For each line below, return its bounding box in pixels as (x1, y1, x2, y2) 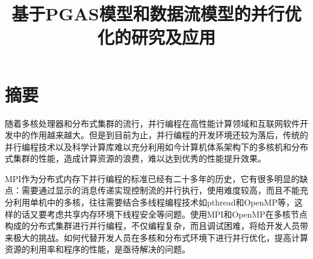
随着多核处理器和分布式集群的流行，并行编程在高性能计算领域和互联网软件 (5, 117, 300, 129)
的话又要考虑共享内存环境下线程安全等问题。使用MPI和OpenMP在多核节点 (13, 207, 308, 220)
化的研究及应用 (97, 25, 215, 49)
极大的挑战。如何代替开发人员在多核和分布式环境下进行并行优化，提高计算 (13, 231, 308, 243)
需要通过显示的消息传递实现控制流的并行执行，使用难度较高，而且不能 (21, 184, 300, 197)
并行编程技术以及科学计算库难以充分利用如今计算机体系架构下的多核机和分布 (5, 140, 308, 153)
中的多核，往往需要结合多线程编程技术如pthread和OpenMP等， (46, 196, 294, 209)
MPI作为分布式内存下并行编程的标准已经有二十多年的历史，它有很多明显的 (5, 172, 300, 184)
